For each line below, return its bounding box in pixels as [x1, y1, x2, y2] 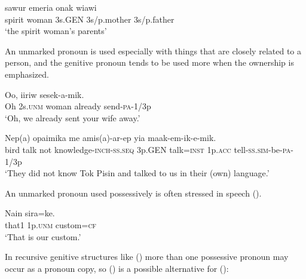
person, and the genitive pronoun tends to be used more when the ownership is [5, 56, 294, 69]
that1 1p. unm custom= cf [5, 218, 97, 231]
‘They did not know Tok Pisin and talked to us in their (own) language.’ [5, 167, 270, 179]
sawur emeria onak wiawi [5, 1, 97, 13]
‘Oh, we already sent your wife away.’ [5, 111, 140, 124]
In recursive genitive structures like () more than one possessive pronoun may [5, 250, 289, 263]
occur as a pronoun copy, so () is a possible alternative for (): [5, 262, 229, 274]
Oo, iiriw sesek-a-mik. [5, 88, 84, 100]
